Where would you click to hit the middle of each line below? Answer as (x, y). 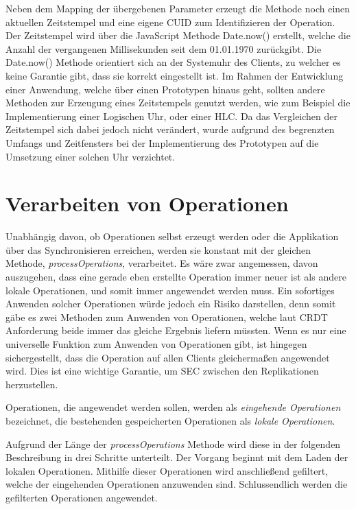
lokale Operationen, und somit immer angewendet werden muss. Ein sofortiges (170, 290)
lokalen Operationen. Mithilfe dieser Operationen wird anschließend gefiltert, (167, 470)
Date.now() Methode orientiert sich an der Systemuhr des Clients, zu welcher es (173, 62)
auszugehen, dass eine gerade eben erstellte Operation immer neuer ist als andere (176, 277)
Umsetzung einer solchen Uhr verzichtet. (91, 156)
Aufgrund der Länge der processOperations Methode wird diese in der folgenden (173, 443)
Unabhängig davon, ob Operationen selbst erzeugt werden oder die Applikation (172, 236)
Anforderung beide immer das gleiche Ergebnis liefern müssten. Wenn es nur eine (176, 330)
